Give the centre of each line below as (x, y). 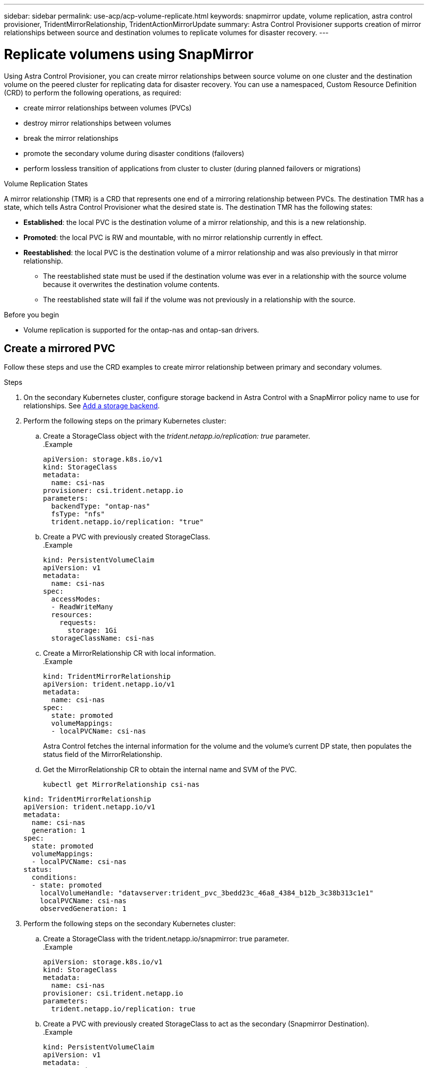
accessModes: (76, 599)
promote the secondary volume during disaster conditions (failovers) (134, 153)
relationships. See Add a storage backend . (92, 406)
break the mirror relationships (71, 138)
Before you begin (32, 314)
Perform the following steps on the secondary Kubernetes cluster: (130, 924)
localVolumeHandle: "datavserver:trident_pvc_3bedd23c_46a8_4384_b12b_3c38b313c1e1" (207, 893)
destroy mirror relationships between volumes (97, 123)
